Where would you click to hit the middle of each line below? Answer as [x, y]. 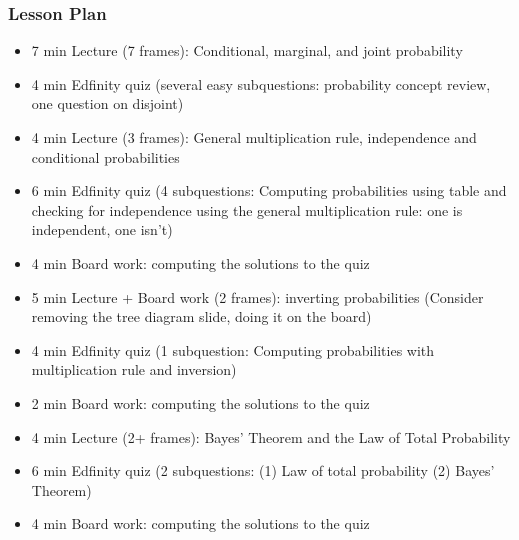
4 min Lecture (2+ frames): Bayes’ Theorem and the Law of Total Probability [271, 436]
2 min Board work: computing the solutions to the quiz [200, 402]
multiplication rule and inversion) [134, 369]
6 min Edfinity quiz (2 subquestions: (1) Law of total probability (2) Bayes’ [263, 470]
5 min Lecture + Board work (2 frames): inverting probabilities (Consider [257, 296]
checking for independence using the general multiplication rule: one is [247, 209]
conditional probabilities [105, 156]
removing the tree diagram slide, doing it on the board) [201, 316]
